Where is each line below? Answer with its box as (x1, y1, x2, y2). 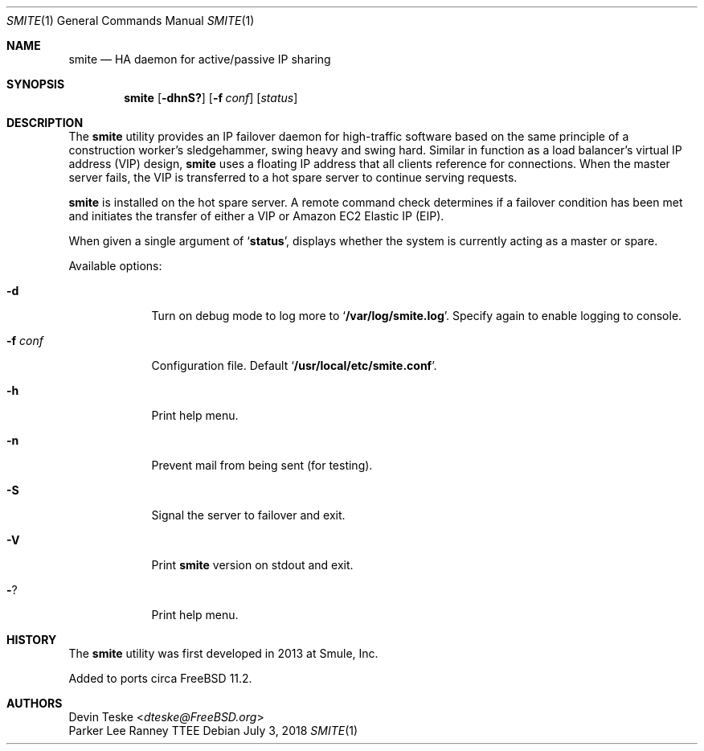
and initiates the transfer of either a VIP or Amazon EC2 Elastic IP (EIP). (68, 209, 444, 223)
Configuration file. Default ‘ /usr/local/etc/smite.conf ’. (151, 359, 437, 372)
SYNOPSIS (6, 77, 65, 91)
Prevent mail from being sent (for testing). (151, 458, 373, 472)
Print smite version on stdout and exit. (151, 558, 354, 572)
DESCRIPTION (6, 116, 84, 129)
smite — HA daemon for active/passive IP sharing (68, 52, 331, 66)
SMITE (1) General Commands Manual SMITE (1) (6, 14, 255, 27)
